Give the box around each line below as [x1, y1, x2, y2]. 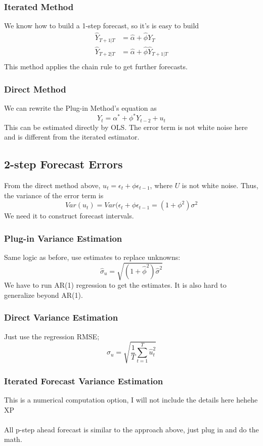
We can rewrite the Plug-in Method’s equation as [4, 103, 157, 113]
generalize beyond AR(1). [4, 289, 83, 300]
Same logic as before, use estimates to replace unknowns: [4, 252, 181, 262]
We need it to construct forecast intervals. [4, 210, 134, 221]
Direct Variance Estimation [4, 311, 118, 324]
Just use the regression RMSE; [4, 331, 100, 341]
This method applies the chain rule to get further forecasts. [4, 61, 188, 72]
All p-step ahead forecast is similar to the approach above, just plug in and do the [4, 424, 259, 434]
